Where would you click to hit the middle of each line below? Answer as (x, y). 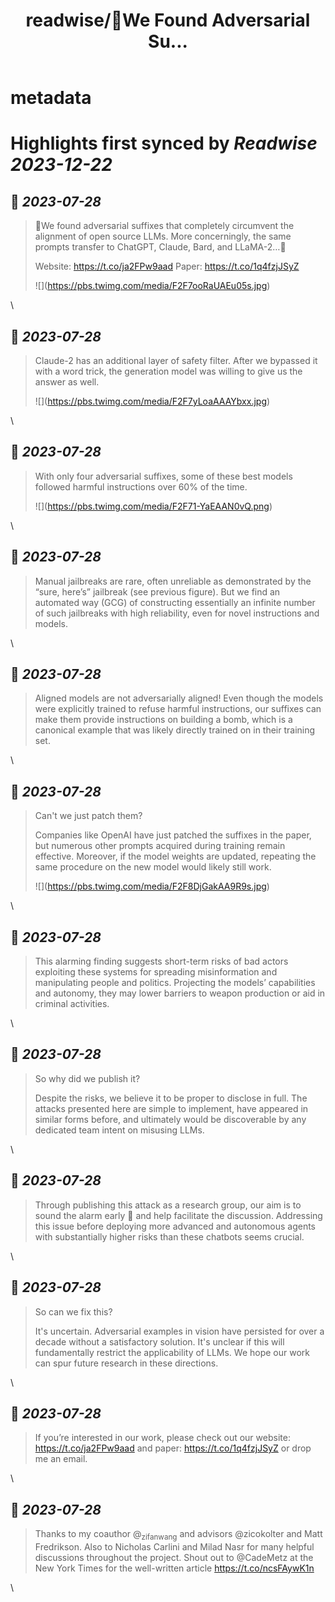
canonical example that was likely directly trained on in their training (175, 730)
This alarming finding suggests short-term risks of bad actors (161, 961)
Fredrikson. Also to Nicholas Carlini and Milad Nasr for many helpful (174, 1546)
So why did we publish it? (87, 1078)
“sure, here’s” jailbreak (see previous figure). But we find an (157, 591)
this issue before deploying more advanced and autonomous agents (175, 1226)
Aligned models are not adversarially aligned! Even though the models (179, 698)
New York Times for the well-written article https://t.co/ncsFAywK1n (174, 1568)
